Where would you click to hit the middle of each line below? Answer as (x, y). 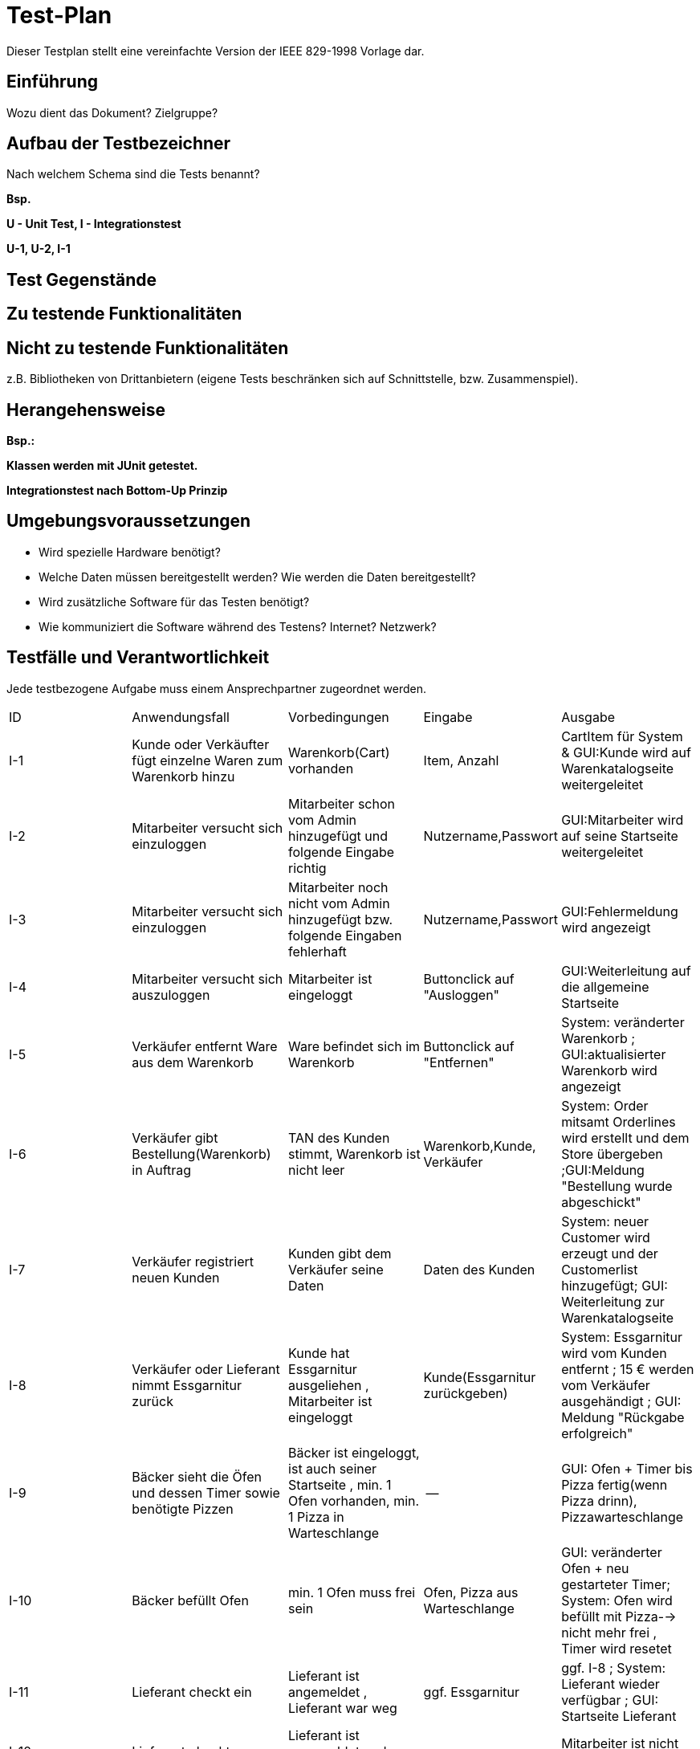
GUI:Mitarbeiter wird (623, 819)
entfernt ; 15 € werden (628, 1369)
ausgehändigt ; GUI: (621, 1401)
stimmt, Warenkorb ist (354, 1154)
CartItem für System (622, 736)
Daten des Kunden (479, 1269)
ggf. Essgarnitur (471, 1692)
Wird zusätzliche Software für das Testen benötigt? (174, 601)
